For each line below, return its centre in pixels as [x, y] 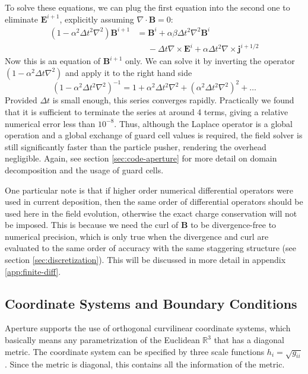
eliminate [21, 19]
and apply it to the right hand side [129, 72]
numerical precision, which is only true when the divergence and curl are [137, 236]
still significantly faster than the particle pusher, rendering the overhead [136, 146]
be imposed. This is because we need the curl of [92, 225]
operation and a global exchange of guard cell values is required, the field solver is [154, 135]
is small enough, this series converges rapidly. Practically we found [173, 100]
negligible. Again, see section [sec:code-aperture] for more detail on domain [141, 158]
